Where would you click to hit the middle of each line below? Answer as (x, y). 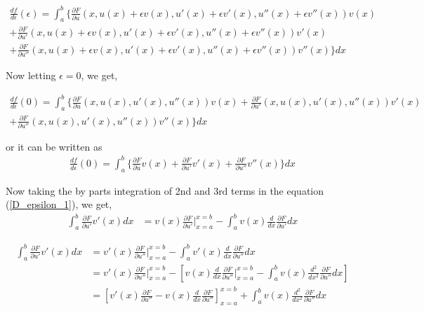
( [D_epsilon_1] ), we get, (59, 204)
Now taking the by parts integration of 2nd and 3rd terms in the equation (165, 190)
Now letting (31, 75)
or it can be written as (54, 146)
